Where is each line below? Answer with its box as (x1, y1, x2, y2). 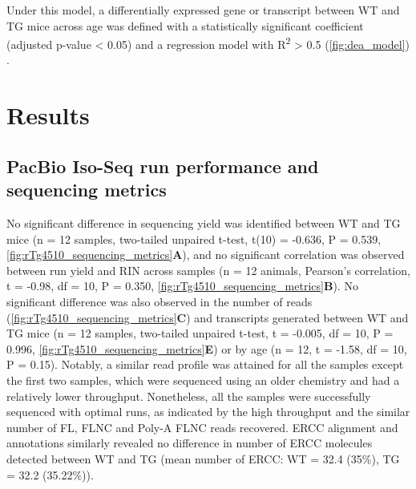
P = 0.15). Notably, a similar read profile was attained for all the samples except (6, 356, 404, 373)
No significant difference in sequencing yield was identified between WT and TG (6, 215, 401, 231)
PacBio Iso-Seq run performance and (6, 153, 319, 178)
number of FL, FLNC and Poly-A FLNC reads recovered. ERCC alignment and (6, 418, 398, 435)
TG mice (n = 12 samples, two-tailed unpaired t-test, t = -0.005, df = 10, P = (6, 325, 394, 341)
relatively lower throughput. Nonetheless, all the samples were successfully (6, 387, 371, 404)
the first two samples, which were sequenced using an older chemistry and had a (6, 371, 400, 388)
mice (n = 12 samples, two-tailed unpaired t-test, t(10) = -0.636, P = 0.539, (6, 230, 382, 247)
